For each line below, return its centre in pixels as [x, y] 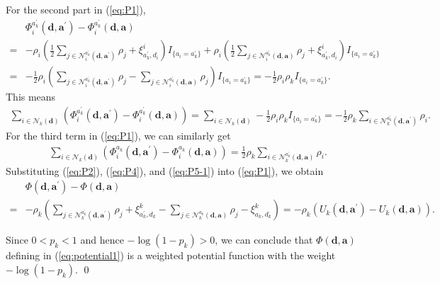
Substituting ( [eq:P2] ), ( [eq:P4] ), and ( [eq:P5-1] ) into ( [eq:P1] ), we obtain [165, 170]
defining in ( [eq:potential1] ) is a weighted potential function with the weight [171, 255]
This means [31, 97]
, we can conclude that [264, 240]
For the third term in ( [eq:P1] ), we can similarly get [118, 135]
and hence [102, 240]
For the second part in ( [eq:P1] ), [76, 9]
